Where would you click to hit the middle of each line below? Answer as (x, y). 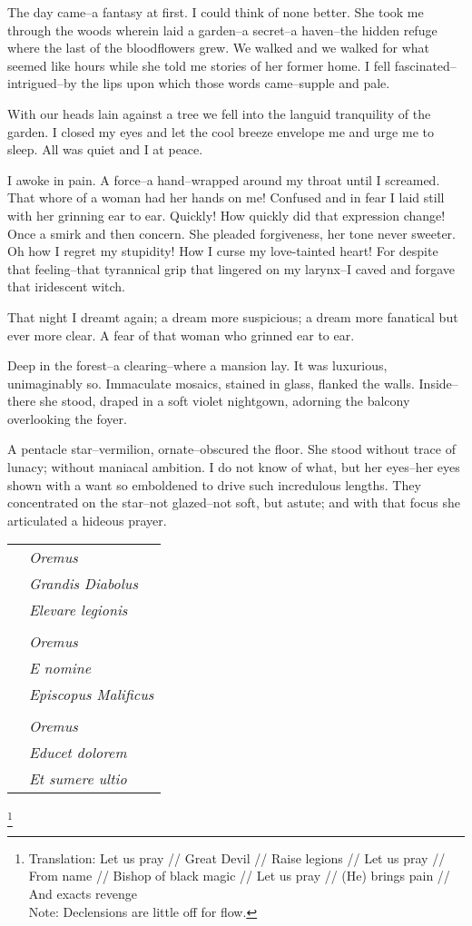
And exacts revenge (83, 893)
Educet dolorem (78, 753)
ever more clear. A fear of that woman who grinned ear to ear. (181, 335)
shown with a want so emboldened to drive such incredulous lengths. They (214, 484)
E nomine (60, 668)
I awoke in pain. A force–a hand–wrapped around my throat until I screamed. (224, 179)
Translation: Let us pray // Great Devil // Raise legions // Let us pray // (237, 857)
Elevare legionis (79, 610)
